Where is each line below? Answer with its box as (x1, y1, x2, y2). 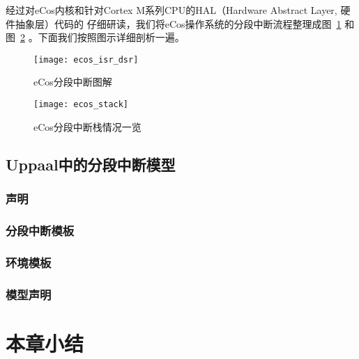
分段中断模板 (6, 221, 75, 239)
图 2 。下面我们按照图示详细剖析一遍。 (6, 30, 185, 45)
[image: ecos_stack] (33, 99, 129, 110)
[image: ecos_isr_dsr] (33, 54, 139, 65)
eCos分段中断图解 (33, 74, 112, 89)
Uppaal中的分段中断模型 (6, 153, 176, 175)
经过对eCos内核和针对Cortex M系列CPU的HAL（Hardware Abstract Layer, (6, 3, 337, 17)
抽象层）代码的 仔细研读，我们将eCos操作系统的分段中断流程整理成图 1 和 (15, 16, 355, 31)
